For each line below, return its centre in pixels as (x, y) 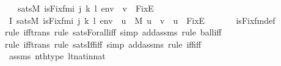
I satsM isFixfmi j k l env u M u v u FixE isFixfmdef (142, 20)
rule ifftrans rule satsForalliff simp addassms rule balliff (113, 32)
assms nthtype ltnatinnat (57, 56)
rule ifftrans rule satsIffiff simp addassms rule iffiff (103, 44)
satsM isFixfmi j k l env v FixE (86, 8)
